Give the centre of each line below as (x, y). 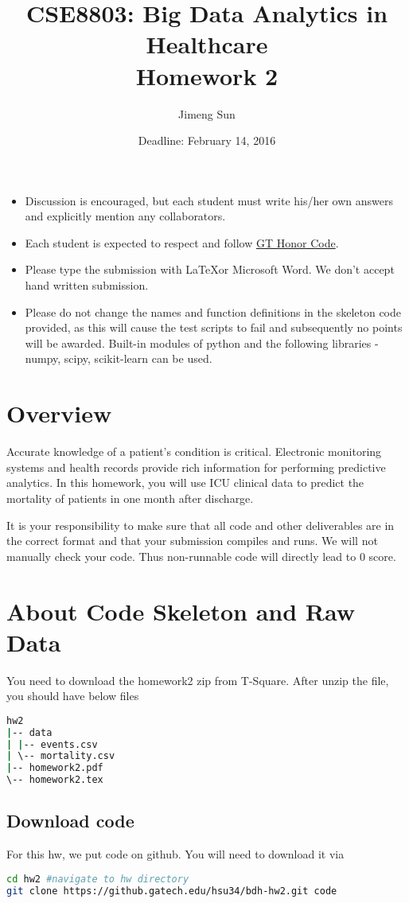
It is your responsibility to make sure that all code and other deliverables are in (201, 525)
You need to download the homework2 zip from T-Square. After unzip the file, (198, 680)
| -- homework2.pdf (55, 768)
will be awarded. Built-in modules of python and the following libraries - (202, 343)
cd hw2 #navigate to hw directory (98, 879)
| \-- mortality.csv (61, 756)
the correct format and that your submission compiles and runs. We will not (192, 541)
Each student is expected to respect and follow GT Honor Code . (182, 242)
